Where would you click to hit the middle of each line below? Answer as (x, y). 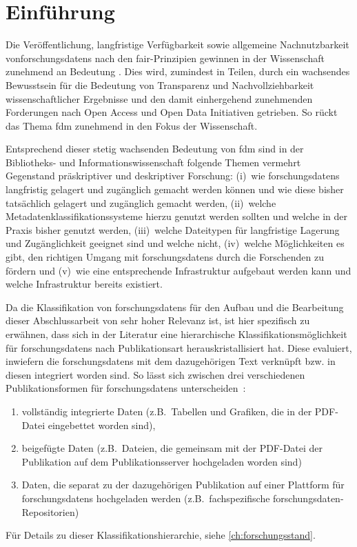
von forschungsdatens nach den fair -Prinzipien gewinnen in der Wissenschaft (165, 58)
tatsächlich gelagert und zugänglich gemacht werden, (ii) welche (141, 202)
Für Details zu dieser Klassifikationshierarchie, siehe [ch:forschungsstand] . (161, 535)
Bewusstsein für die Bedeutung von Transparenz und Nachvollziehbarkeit (160, 84)
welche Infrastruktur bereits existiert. (84, 284)
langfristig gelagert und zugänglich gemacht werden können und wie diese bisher (175, 189)
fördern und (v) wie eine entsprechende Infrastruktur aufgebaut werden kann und (178, 270)
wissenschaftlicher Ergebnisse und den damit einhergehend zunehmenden (159, 98)
